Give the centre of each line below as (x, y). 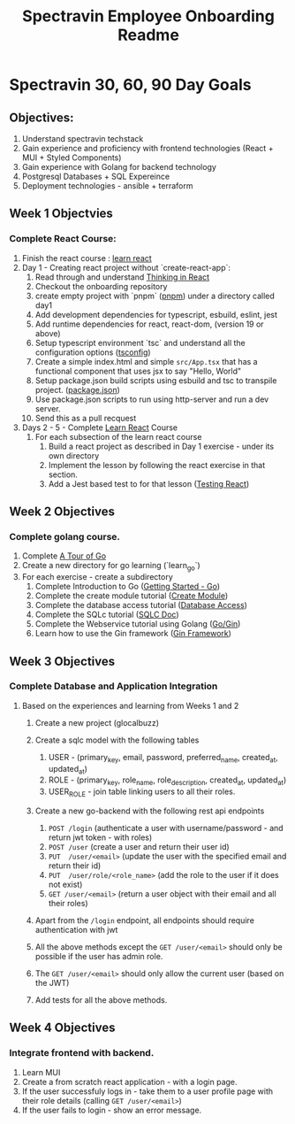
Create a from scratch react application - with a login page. (129, 1082)
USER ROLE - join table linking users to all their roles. (142, 793)
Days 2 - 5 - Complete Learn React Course (100, 427)
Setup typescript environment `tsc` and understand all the (140, 343)
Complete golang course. (65, 537)
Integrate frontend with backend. (82, 1053)
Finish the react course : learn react (87, 258)
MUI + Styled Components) (72, 158)
